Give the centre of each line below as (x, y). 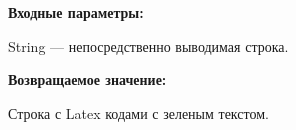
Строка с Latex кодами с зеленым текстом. (138, 112)
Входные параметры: (76, 12)
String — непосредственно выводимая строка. (148, 45)
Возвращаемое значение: (87, 79)
